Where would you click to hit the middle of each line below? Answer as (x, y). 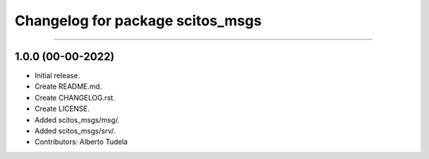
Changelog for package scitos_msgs (138, 21)
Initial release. (57, 76)
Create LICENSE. (62, 109)
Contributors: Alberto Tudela (81, 142)
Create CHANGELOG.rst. (75, 97)
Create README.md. (68, 86)
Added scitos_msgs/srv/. (75, 131)
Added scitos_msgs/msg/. (77, 119)
